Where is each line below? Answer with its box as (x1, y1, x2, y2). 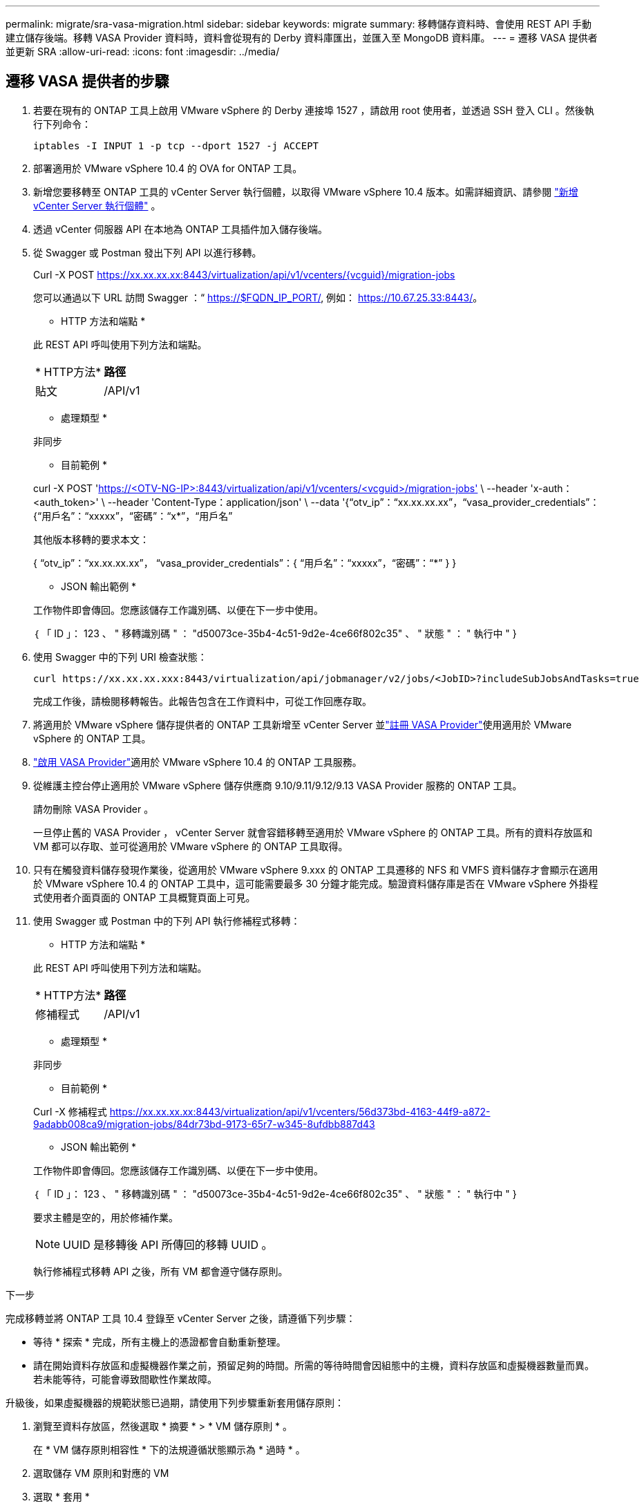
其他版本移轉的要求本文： (33, 533, 149, 545)
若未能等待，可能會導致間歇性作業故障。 (33, 1373, 217, 1385)
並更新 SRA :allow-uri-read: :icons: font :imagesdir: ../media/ (6, 46, 280, 57)
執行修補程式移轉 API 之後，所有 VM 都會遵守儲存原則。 (33, 1265, 288, 1277)
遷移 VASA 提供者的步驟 (6, 73, 169, 91)
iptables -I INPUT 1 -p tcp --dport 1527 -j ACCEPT (33, 140, 319, 151)
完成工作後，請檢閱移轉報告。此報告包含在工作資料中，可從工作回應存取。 (33, 695, 372, 707)
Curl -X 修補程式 (33, 1105, 107, 1118)
